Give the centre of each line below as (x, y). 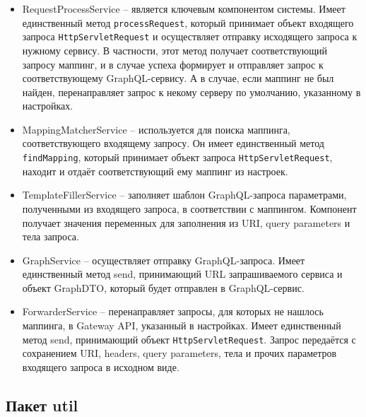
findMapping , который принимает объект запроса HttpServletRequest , (177, 157)
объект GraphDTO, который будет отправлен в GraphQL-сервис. (163, 287)
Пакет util (42, 405)
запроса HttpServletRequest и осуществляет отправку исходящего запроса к (190, 36)
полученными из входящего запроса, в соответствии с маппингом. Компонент (189, 208)
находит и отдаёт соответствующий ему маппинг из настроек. (155, 171)
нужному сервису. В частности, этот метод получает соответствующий (175, 50)
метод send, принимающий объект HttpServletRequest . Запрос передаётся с (189, 339)
